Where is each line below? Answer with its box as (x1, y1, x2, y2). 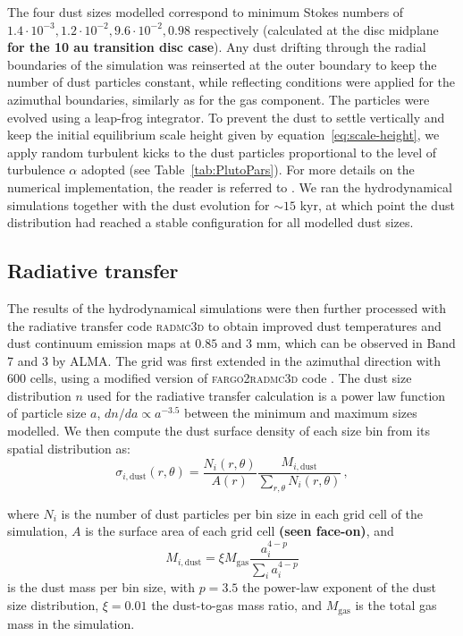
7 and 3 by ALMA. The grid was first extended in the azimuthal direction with (7, 351, 442, 369)
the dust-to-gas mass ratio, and (151, 596, 323, 615)
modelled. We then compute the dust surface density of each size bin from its (7, 421, 430, 440)
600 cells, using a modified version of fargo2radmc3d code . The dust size (7, 369, 412, 387)
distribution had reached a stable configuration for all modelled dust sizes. (7, 213, 414, 232)
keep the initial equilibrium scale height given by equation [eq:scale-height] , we (7, 125, 440, 144)
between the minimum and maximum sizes (184, 403, 417, 422)
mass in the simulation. (7, 614, 135, 632)
